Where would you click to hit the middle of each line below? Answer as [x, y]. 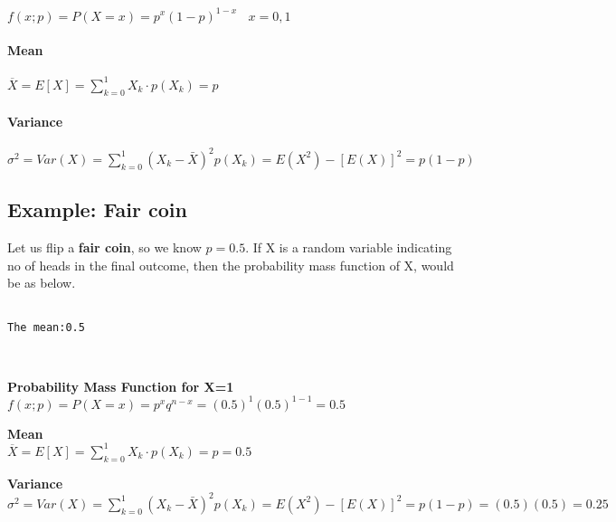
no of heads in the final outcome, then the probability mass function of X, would [231, 265]
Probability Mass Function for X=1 [121, 386]
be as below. [42, 283]
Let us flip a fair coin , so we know [104, 247]
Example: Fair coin [97, 209]
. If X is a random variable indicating [349, 247]
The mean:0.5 [46, 327]
